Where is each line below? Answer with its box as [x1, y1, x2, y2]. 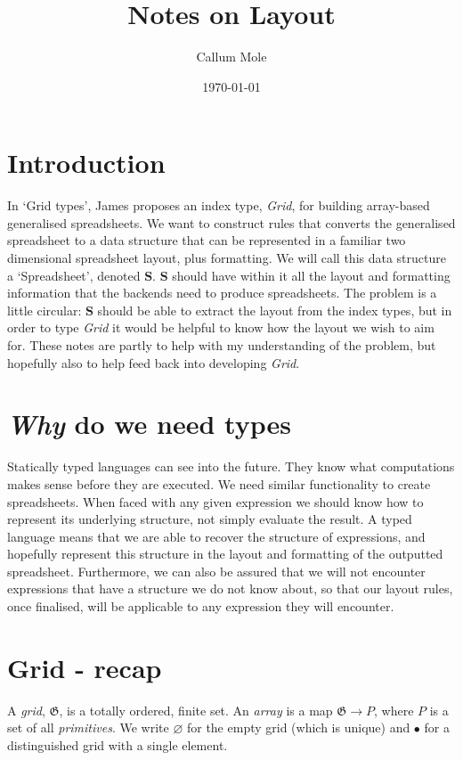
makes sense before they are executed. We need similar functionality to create [7, 474, 431, 493]
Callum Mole [196, 47, 267, 66]
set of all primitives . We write [7, 718, 169, 737]
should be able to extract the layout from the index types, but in [97, 300, 452, 319]
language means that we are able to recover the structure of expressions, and [7, 527, 426, 545]
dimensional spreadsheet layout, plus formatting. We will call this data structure [7, 249, 446, 267]
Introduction [7, 144, 166, 181]
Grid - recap [7, 649, 162, 685]
